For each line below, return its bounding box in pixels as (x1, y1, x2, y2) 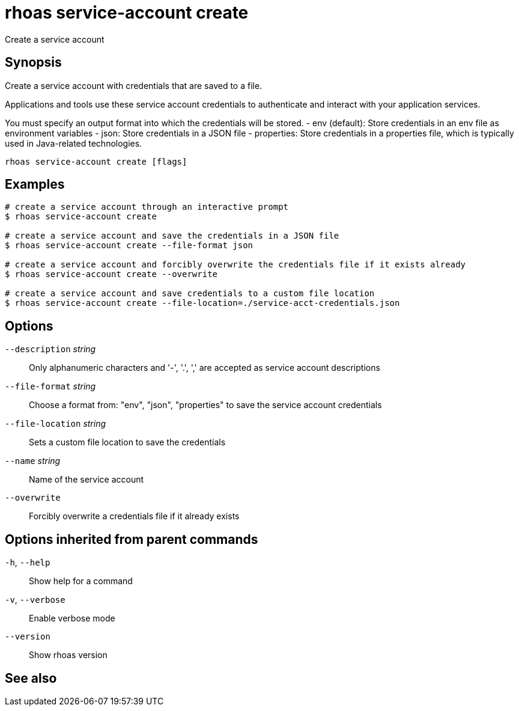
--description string (5, 344, 96, 355)
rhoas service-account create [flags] (5, 156, 187, 166)
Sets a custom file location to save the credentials (29, 437, 226, 448)
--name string (5, 456, 61, 466)
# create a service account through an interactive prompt (5, 202, 289, 212)
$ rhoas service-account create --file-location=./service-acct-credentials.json (5, 298, 400, 308)
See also (5, 670, 57, 686)
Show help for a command (29, 576, 133, 587)
